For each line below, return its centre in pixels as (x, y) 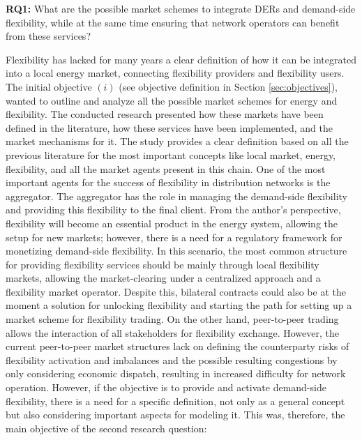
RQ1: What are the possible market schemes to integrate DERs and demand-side (181, 8)
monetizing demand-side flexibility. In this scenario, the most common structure (176, 251)
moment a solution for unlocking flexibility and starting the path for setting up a (179, 305)
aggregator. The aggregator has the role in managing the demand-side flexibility (176, 196)
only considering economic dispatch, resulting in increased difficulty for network (176, 373)
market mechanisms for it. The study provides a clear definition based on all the (177, 141)
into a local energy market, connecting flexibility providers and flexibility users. (175, 73)
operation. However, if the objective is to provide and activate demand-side (166, 387)
